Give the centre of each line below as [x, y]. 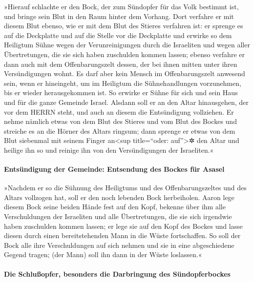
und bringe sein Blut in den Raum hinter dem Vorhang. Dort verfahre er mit [119, 16]
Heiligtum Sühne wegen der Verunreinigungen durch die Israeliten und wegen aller [127, 45]
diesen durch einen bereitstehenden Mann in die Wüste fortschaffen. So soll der [122, 235]
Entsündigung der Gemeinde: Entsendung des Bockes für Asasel [114, 169]
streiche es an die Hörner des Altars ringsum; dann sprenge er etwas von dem [120, 131]
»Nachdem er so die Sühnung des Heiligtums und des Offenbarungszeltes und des [125, 188]
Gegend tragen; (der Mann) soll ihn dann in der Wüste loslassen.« [103, 254]
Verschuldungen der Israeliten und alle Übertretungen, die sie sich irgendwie [118, 216]
